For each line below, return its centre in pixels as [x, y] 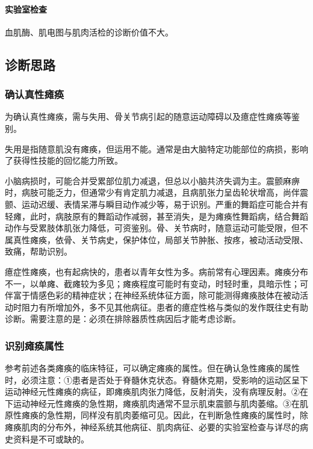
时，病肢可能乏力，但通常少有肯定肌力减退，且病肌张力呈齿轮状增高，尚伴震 [156, 192]
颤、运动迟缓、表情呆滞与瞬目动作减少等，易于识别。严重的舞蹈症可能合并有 [156, 204]
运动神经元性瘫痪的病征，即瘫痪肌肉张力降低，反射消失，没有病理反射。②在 [156, 392]
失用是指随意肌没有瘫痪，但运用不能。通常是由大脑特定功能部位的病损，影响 [156, 148]
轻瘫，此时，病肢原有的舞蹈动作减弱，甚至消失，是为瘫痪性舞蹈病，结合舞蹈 [156, 216]
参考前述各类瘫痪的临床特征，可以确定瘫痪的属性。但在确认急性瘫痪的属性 [152, 368]
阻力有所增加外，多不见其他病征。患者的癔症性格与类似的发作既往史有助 [165, 307]
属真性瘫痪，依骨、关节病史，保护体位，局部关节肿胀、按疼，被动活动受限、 [156, 239]
